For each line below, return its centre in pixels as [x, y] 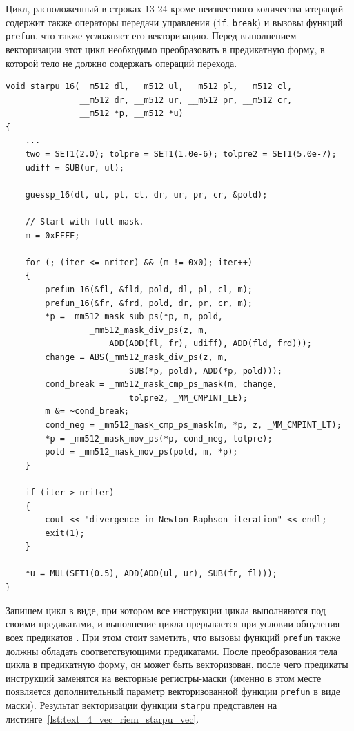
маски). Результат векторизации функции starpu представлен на [141, 704]
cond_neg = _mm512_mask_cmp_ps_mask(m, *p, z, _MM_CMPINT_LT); [193, 425]
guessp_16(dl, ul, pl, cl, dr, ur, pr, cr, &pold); [146, 194]
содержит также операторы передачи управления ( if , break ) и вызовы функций [174, 22]
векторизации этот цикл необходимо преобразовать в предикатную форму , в [165, 49]
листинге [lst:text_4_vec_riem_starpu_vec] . [102, 718]
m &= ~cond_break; [87, 411]
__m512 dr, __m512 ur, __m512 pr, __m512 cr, [186, 100]
